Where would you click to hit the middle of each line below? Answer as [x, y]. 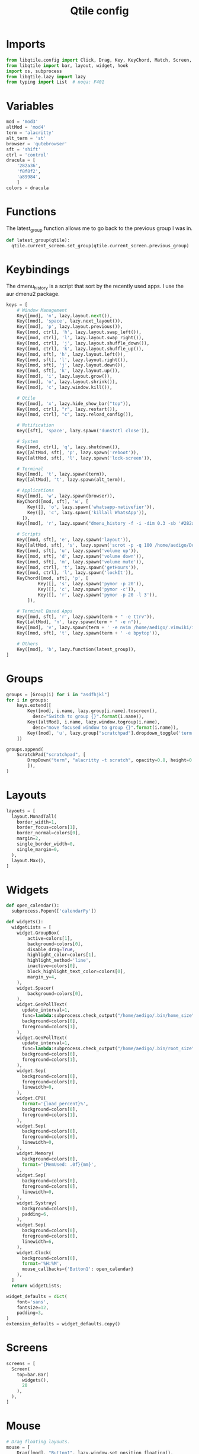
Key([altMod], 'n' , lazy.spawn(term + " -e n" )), [79, 622]
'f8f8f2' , [29, 171]
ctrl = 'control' [28, 155]
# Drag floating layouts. [38, 1442]
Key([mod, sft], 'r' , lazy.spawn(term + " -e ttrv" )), [86, 617]
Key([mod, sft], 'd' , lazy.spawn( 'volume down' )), [81, 556]
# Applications [36, 490]
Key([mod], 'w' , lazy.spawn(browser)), [66, 496]
